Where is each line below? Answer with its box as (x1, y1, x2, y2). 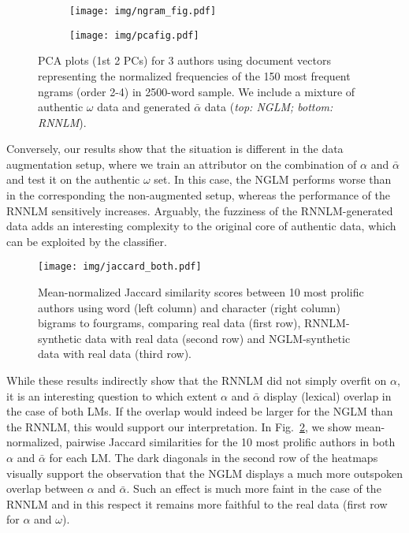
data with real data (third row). (38, 345, 191, 362)
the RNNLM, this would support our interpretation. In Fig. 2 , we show (6, 418, 352, 434)
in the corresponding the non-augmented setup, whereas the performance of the (6, 187, 390, 203)
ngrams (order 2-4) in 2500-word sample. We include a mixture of (38, 83, 355, 99)
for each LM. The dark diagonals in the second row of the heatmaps (49, 449, 378, 466)
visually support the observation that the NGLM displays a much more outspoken (6, 464, 403, 481)
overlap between (6, 480, 84, 497)
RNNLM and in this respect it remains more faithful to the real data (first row (6, 495, 388, 512)
